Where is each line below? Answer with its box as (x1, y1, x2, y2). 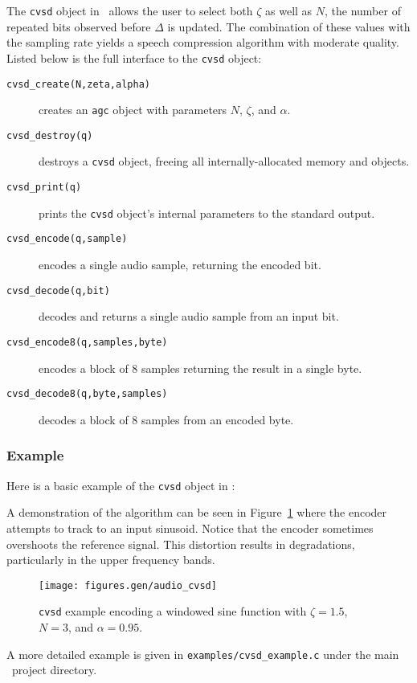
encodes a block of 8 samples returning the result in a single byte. (39, 359, 362, 376)
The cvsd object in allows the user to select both (6, 2, 253, 18)
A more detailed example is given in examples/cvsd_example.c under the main (6, 645, 399, 662)
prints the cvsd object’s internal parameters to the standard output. (39, 204, 375, 221)
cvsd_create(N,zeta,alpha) (6, 78, 150, 90)
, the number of (325, 2, 401, 18)
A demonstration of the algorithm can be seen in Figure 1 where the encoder (6, 504, 387, 521)
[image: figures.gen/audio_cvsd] (39, 579, 217, 591)
